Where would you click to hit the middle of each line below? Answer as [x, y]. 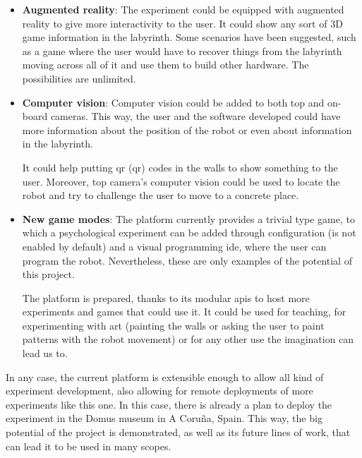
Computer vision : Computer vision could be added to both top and [173, 102]
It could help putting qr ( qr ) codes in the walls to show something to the [180, 167]
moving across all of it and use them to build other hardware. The [165, 65]
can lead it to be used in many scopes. [89, 446]
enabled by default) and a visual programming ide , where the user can [174, 246]
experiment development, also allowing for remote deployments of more [159, 391]
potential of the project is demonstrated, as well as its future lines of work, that [178, 432]
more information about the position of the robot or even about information [187, 129]
